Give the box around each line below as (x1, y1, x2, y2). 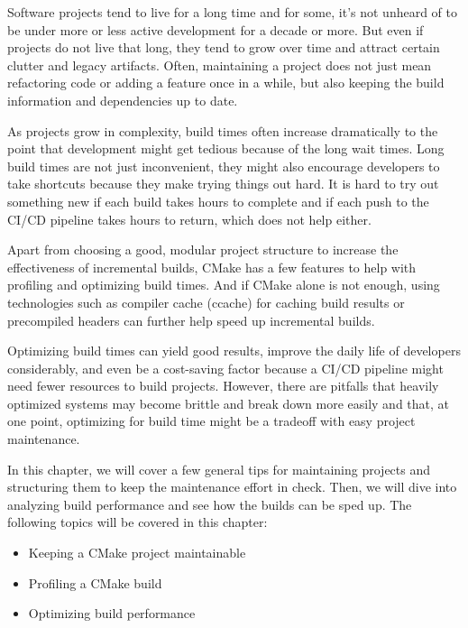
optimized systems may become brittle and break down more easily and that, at (7, 393, 449, 412)
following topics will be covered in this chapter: (7, 513, 268, 531)
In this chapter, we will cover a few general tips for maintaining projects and (7, 459, 431, 478)
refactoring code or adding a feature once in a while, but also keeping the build (7, 73, 445, 92)
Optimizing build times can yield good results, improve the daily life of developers (7, 341, 461, 360)
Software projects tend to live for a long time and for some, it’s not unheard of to (7, 3, 457, 21)
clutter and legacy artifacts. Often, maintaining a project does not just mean (7, 55, 432, 74)
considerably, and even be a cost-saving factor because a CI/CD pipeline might (7, 358, 444, 377)
